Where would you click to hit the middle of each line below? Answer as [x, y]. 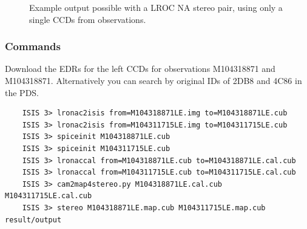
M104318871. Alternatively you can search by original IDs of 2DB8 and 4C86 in [153, 80]
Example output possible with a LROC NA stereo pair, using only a [156, 7]
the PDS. [22, 92]
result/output [33, 220]
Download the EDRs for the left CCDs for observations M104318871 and [140, 69]
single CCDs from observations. [88, 19]
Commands [33, 46]
